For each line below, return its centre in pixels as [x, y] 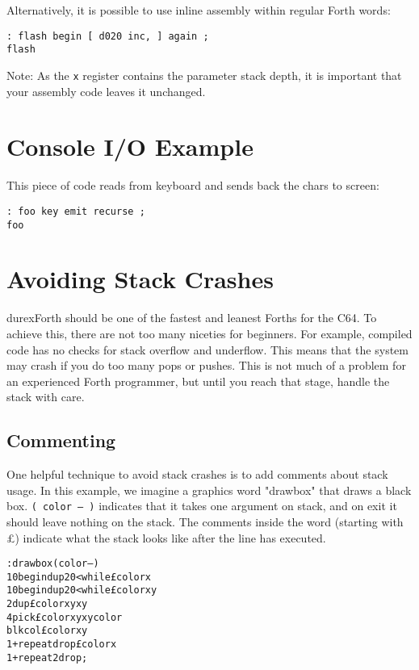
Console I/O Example [130, 147]
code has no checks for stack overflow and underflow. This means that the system [207, 349]
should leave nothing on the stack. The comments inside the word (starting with [205, 521]
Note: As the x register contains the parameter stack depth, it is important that [204, 75]
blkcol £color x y [47, 631]
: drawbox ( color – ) [53, 564]
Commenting [61, 440]
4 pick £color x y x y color [65, 617]
